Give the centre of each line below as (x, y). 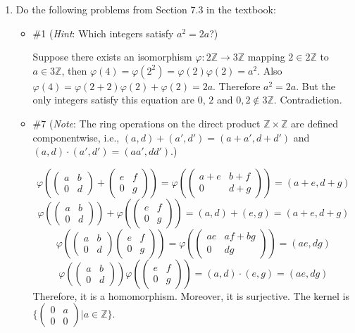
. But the (316, 86)
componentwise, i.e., (76, 137)
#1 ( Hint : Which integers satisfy (103, 33)
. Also (270, 70)
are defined (315, 123)
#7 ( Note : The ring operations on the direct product (147, 123)
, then (74, 70)
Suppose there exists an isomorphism (112, 57)
